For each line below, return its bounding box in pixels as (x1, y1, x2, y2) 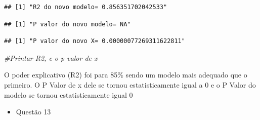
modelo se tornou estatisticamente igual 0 (4, 89, 133, 100)
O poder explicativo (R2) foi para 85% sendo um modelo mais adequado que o (4, 69, 247, 80)
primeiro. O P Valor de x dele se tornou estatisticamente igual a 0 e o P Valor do (4, 79, 256, 90)
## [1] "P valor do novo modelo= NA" (4, 20, 131, 28)
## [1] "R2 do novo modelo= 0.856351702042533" (4, 4, 167, 11)
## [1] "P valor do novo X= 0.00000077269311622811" (4, 37, 185, 45)
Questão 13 (16, 106, 51, 117)
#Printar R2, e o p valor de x (4, 52, 98, 63)
